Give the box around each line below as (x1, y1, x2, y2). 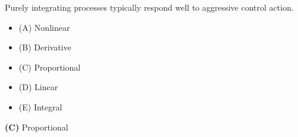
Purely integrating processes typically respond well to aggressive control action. (5, 1, 294, 13)
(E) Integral (18, 100, 62, 113)
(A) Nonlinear (18, 21, 70, 33)
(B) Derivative (18, 41, 71, 53)
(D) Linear (18, 81, 58, 93)
